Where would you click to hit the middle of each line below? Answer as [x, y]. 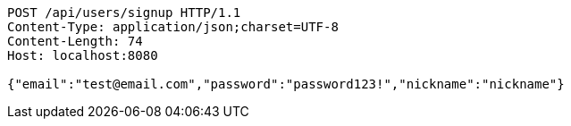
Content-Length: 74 [75, 41]
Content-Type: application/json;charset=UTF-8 [173, 27]
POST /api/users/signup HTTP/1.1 [124, 13]
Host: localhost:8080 [83, 55]
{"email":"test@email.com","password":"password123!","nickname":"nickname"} [286, 84]
